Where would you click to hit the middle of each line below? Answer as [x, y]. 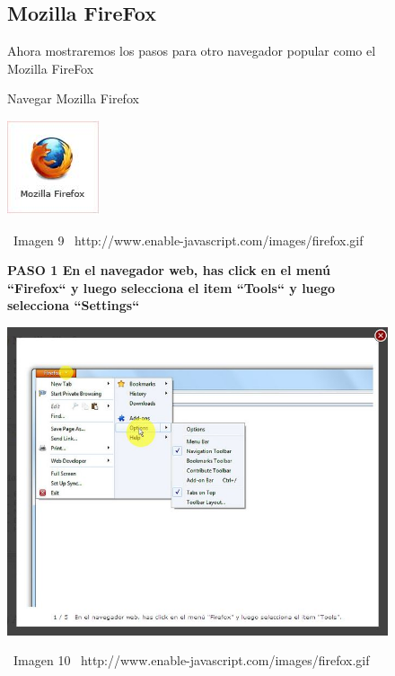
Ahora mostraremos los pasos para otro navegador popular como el [192, 51]
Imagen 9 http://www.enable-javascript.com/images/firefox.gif [188, 240]
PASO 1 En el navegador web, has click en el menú [169, 270]
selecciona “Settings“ [74, 305]
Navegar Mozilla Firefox [73, 98]
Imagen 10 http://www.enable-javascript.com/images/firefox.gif [191, 660]
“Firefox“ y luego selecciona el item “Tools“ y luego [171, 287]
